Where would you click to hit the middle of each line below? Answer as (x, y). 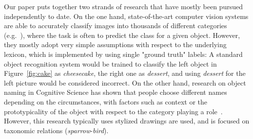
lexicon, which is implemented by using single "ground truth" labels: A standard (123, 54)
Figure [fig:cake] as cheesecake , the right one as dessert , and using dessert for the (125, 73)
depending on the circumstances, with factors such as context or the (106, 101)
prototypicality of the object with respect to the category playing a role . (113, 111)
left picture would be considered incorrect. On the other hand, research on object (125, 82)
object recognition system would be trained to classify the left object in (110, 63)
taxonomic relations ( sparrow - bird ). (56, 130)
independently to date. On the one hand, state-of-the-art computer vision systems (126, 16)
